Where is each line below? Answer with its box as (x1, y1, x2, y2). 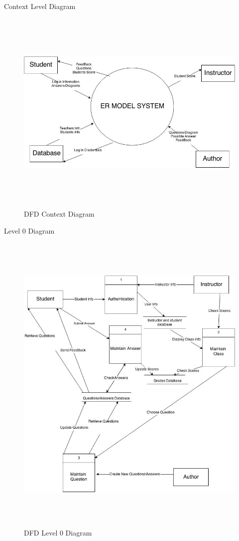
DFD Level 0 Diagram (24, 527, 92, 538)
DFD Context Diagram (24, 209, 95, 219)
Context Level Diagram (4, 1, 76, 11)
